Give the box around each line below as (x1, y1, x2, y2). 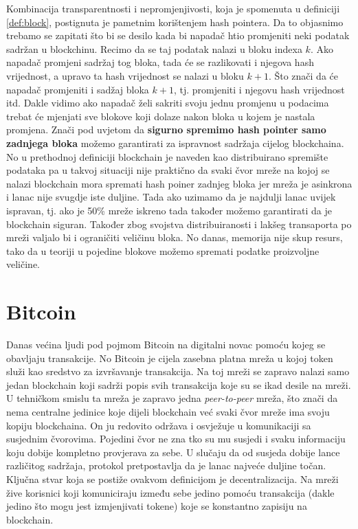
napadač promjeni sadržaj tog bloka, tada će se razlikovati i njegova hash (6, 55, 314, 69)
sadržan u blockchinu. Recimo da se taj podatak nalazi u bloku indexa (6, 41, 302, 56)
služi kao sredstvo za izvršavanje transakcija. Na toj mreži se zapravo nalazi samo (6, 364, 350, 379)
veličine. (6, 257, 40, 271)
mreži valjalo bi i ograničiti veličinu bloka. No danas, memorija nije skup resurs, (6, 230, 343, 245)
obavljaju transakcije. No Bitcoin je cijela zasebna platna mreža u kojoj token (6, 350, 333, 365)
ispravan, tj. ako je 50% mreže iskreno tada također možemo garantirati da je (6, 203, 333, 217)
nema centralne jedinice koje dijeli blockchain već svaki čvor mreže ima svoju (6, 404, 330, 418)
